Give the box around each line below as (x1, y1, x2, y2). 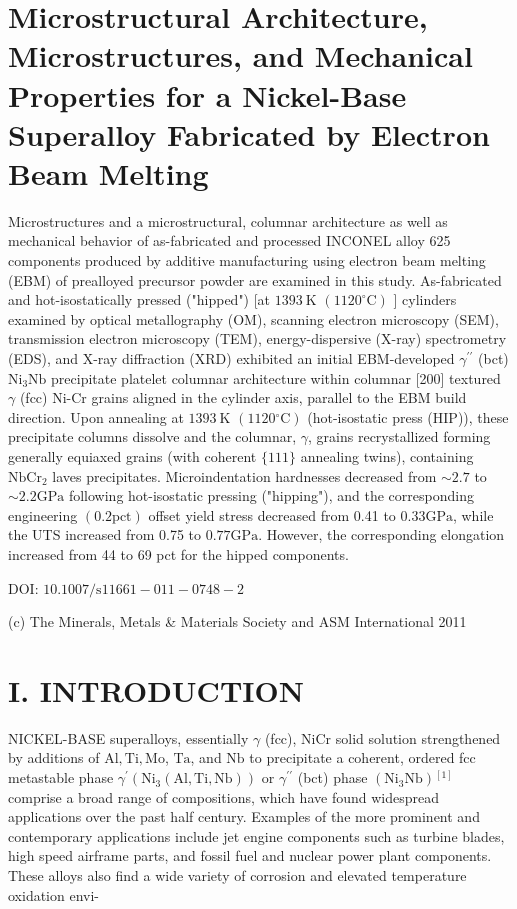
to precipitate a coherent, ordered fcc (249, 747, 476, 768)
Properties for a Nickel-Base (8, 74, 407, 115)
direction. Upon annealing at (8, 406, 184, 427)
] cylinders (393, 289, 457, 310)
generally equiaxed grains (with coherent (8, 446, 257, 466)
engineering (8, 504, 78, 525)
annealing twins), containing (300, 446, 474, 466)
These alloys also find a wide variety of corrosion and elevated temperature (8, 865, 467, 886)
